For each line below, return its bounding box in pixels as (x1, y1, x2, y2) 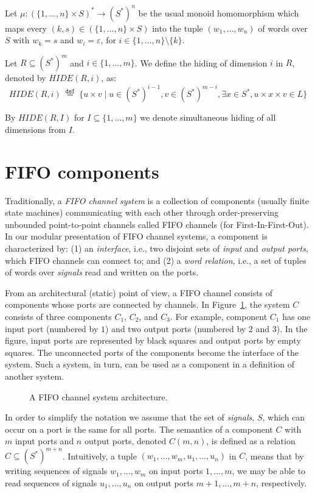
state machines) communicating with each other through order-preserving (5, 206, 279, 219)
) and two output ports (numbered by (105, 322, 246, 335)
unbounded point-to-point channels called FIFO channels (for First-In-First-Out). (5, 218, 309, 230)
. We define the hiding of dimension (134, 56, 268, 69)
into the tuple (152, 21, 203, 34)
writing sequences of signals (5, 464, 108, 477)
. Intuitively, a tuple (62, 449, 137, 462)
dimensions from (5, 122, 66, 135)
